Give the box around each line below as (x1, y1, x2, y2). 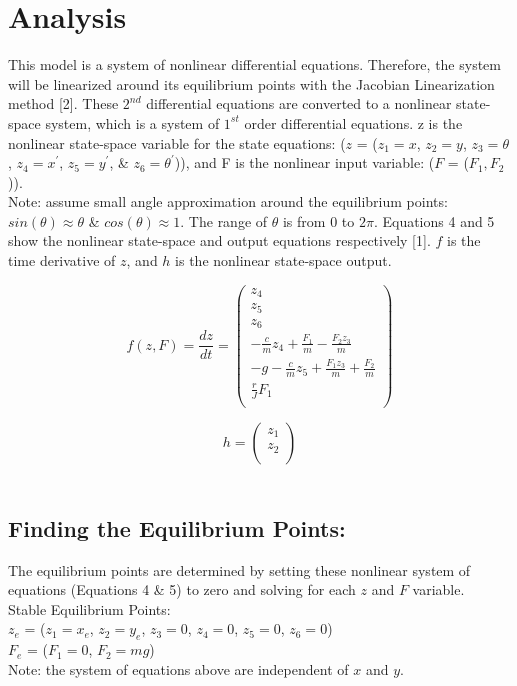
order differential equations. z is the (244, 112, 463, 133)
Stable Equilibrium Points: (8, 598, 171, 619)
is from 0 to (282, 210, 355, 231)
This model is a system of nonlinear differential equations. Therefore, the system (8, 54, 501, 75)
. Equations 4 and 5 (373, 210, 495, 231)
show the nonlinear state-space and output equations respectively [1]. (8, 230, 431, 251)
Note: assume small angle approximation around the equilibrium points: (8, 191, 448, 212)
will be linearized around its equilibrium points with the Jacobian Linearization (8, 73, 495, 94)
